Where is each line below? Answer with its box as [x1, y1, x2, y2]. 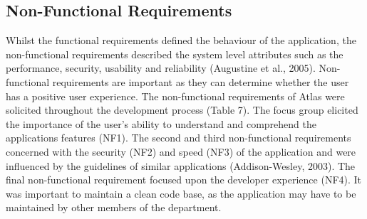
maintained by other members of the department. [6, 200, 222, 215]
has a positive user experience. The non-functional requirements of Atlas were [6, 88, 345, 103]
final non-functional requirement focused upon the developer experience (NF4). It [6, 172, 362, 187]
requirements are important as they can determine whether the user [52, 74, 349, 89]
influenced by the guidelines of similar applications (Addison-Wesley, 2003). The [6, 158, 356, 173]
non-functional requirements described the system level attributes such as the [6, 46, 343, 61]
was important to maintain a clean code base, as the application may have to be [6, 186, 356, 201]
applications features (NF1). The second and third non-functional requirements [6, 130, 351, 145]
